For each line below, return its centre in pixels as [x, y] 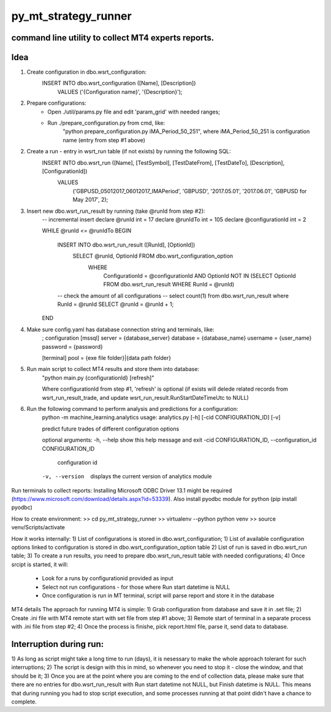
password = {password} [73, 346]
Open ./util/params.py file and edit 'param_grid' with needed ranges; [134, 112]
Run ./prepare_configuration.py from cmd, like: [106, 123]
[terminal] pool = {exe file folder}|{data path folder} [107, 358]
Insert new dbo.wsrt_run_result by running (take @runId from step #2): [116, 211]
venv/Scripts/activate [38, 527]
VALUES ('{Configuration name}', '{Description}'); [120, 91]
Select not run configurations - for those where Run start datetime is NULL [136, 587]
